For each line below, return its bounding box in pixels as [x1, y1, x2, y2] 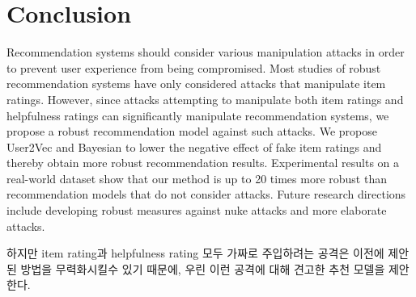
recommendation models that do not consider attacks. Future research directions [6, 186, 406, 203]
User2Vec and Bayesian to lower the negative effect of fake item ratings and [6, 138, 382, 155]
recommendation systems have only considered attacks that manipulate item [6, 75, 386, 92]
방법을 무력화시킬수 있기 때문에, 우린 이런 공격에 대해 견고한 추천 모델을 [20, 260, 385, 277]
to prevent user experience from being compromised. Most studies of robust [6, 59, 381, 76]
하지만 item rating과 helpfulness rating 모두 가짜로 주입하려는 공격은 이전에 [6, 245, 384, 261]
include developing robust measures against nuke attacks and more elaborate [6, 202, 387, 219]
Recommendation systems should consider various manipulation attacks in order [6, 44, 405, 61]
